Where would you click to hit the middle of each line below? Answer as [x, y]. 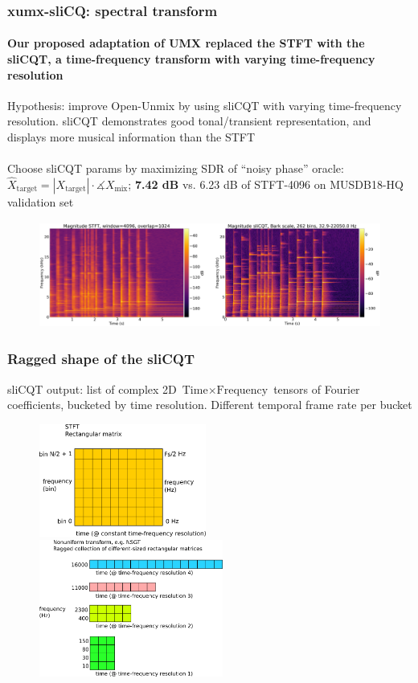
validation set [41, 202]
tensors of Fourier [317, 389]
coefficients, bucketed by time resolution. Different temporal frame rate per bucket [210, 405]
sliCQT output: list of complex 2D [92, 389]
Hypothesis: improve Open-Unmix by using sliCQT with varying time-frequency [205, 105]
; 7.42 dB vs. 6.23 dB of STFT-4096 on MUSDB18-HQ [266, 184]
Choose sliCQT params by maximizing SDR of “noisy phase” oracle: [176, 168]
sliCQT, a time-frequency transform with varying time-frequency [191, 59]
